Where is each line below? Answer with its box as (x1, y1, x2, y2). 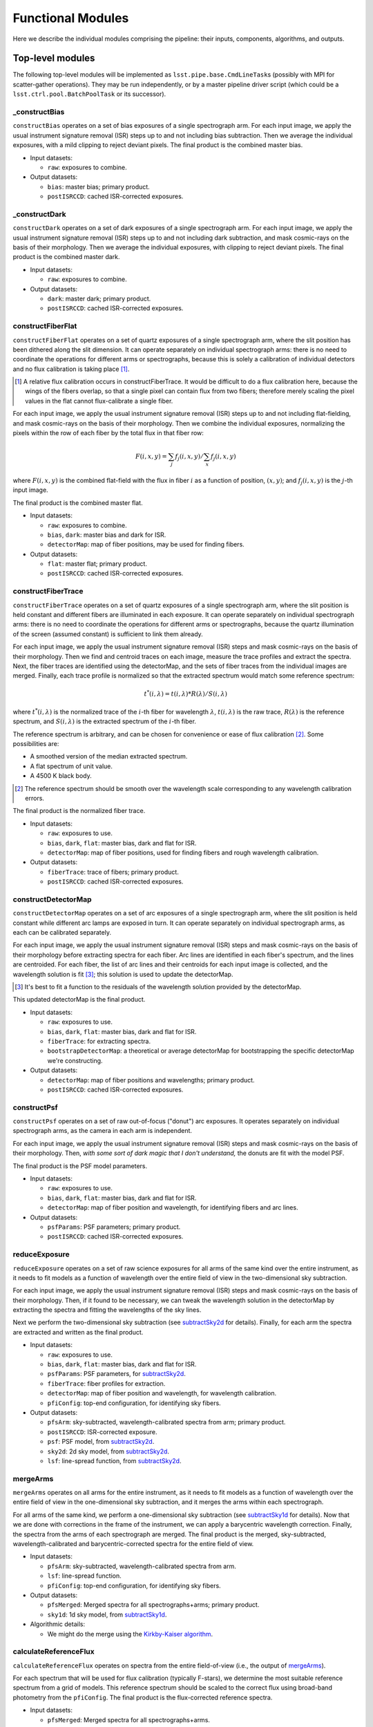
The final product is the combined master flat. (12, 498, 143, 507)
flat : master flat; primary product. (47, 560, 148, 568)
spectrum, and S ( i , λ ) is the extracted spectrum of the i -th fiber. (12, 717, 197, 725)
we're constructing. (47, 1056, 103, 1065)
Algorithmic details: (30, 1620, 86, 1628)
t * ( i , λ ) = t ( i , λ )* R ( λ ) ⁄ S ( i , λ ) (144, 688, 228, 698)
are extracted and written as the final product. (12, 1328, 144, 1336)
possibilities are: (12, 740, 59, 748)
